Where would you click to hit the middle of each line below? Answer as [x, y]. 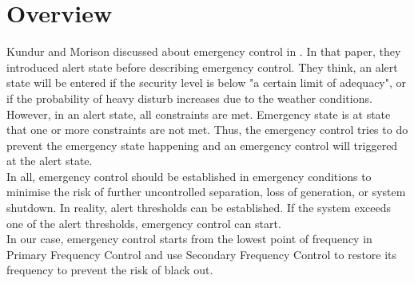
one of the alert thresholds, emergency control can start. [144, 223]
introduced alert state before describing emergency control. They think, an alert [202, 67]
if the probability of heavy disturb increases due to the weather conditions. [189, 98]
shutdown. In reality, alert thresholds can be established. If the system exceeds [199, 208]
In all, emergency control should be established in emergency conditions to [189, 176]
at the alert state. [50, 161]
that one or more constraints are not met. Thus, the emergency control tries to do [207, 130]
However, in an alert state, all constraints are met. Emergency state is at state [199, 114]
